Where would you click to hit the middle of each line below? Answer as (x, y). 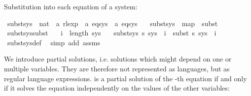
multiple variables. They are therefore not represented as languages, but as (117, 68)
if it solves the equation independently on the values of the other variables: (117, 88)
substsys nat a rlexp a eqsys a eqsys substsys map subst (112, 23)
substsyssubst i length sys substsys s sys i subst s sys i (112, 33)
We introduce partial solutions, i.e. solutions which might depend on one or (118, 59)
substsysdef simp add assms (54, 42)
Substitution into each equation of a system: (71, 6)
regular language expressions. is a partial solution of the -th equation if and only (125, 78)
